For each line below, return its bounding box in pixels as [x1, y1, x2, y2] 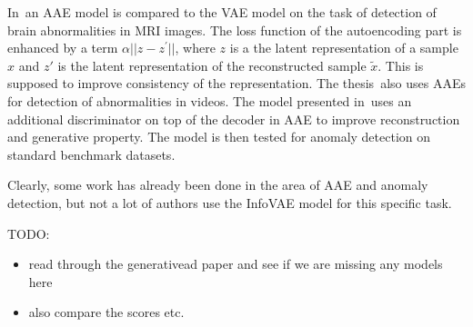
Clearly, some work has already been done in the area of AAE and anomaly [7, 175, 428, 194]
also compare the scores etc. [28, 302, 185, 322]
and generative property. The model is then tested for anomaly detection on [7, 127, 431, 146]
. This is [377, 55, 424, 74]
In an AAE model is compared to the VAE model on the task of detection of [7, 3, 437, 21]
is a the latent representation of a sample [229, 38, 458, 57]
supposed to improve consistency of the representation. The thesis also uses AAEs [7, 74, 466, 93]
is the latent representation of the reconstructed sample [57, 55, 367, 74]
